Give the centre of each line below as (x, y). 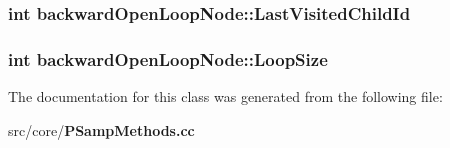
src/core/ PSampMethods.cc (101, 129)
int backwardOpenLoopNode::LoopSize (168, 58)
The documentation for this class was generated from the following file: (225, 96)
